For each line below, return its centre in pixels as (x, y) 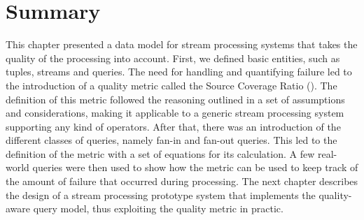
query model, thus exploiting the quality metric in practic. (158, 208)
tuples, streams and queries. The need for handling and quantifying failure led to (179, 72)
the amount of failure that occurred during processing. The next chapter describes (182, 181)
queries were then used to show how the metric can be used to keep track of (195, 167)
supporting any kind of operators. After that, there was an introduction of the (173, 126)
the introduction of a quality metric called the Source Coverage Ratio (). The (171, 85)
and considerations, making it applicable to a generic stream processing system (175, 113)
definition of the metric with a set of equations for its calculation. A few (160, 153)
